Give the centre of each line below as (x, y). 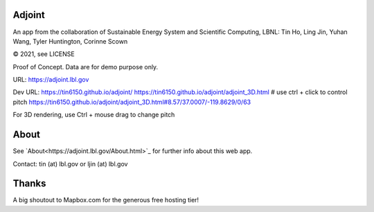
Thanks (29, 184)
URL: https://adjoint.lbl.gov (51, 80)
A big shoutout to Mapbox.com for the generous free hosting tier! (106, 200)
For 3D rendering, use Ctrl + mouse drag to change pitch (94, 115)
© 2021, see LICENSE (44, 54)
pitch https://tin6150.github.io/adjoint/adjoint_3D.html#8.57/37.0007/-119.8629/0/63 (132, 102)
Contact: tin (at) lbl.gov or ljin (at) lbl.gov (70, 164)
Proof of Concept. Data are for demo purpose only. (86, 67)
